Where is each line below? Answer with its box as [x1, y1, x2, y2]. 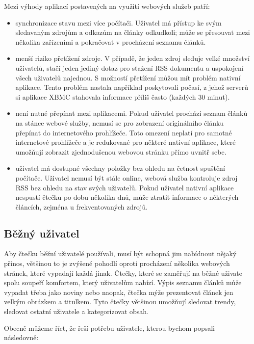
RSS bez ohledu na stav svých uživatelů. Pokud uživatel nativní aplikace [15, 182, 234, 192]
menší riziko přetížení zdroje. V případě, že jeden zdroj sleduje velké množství [15, 53, 250, 63]
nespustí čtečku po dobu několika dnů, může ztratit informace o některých [15, 192, 239, 202]
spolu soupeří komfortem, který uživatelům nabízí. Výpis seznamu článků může [4, 277, 242, 288]
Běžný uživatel [4, 225, 79, 240]
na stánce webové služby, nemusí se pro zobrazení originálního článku [15, 117, 224, 128]
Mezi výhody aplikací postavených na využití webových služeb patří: [4, 1, 210, 11]
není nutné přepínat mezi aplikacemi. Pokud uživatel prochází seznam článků [15, 108, 248, 118]
